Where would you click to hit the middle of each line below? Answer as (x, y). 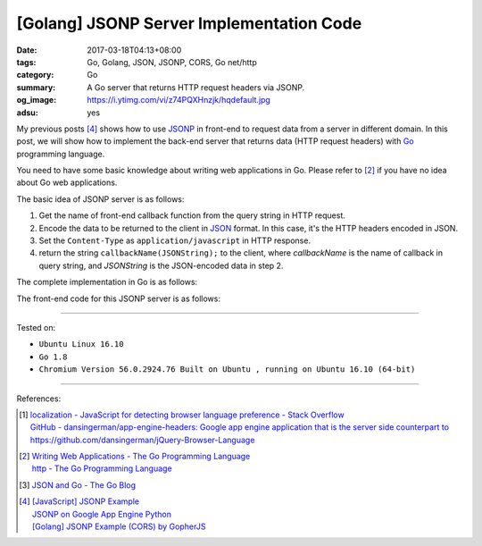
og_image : (37, 100)
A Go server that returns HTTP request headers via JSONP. (196, 87)
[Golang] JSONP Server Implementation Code (189, 23)
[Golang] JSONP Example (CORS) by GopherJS (119, 526)
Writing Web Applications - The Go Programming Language (141, 457)
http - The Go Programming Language (102, 468)
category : (35, 75)
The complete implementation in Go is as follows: (107, 282)
